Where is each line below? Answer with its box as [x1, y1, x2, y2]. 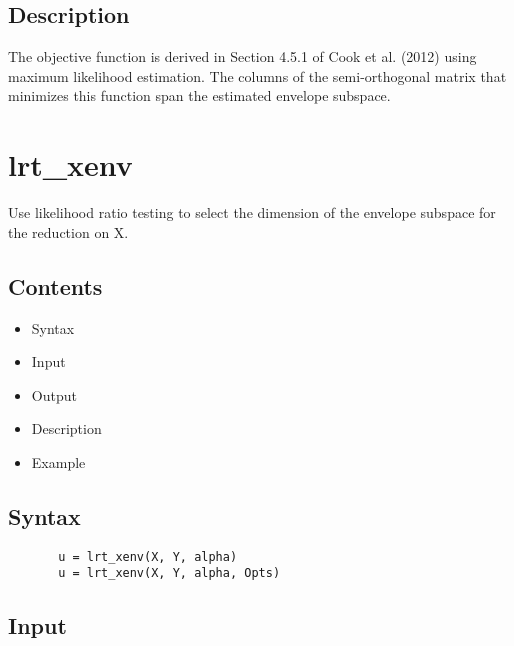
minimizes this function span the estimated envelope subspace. [8, 85, 391, 106]
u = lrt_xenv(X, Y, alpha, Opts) [58, 566, 281, 581]
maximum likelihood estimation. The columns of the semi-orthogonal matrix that [8, 65, 507, 86]
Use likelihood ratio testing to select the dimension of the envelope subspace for [8, 202, 496, 223]
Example [31, 451, 86, 472]
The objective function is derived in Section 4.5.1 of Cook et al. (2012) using [8, 46, 477, 67]
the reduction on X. [8, 221, 129, 242]
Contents [8, 270, 103, 301]
